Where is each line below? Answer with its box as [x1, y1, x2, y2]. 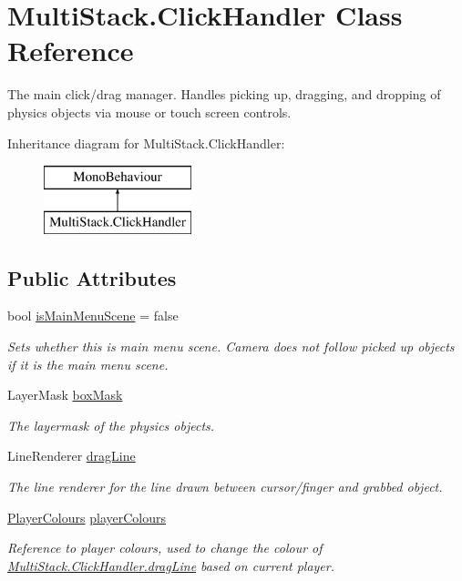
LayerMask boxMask [7, 385, 123, 404]
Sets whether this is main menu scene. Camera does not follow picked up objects [7, 337, 455, 356]
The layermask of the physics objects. [7, 415, 215, 434]
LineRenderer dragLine [7, 446, 136, 465]
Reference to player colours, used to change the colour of [7, 538, 323, 557]
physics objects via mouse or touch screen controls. [7, 102, 292, 121]
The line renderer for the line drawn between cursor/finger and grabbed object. [7, 477, 443, 496]
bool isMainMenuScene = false [7, 306, 179, 325]
